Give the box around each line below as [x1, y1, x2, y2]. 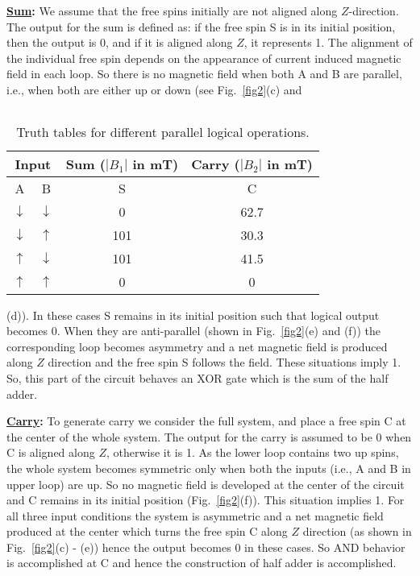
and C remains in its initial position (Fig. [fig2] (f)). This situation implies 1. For [6, 491, 405, 508]
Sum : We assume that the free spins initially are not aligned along [6, 2, 338, 19]
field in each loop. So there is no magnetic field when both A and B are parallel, [6, 65, 402, 82]
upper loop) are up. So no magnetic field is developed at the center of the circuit [6, 475, 405, 492]
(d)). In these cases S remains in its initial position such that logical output [6, 306, 380, 323]
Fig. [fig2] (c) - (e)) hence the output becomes [6, 538, 231, 555]
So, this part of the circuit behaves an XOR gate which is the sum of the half [6, 369, 389, 386]
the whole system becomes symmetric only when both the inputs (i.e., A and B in [6, 459, 411, 476]
